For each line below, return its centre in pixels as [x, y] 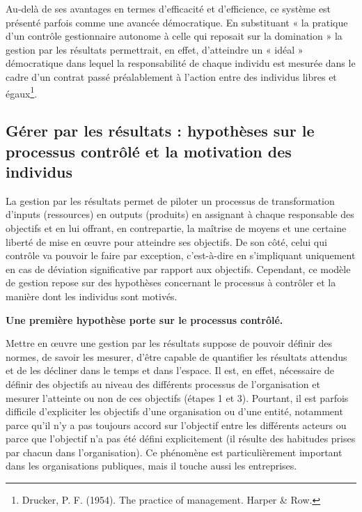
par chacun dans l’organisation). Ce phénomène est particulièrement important [174, 452]
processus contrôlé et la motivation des [149, 151]
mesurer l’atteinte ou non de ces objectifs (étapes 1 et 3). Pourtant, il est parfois [177, 397]
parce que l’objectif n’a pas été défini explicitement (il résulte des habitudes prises [181, 439]
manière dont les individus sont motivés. [92, 296]
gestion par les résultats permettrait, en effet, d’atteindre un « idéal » [155, 49]
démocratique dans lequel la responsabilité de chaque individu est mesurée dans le [181, 63]
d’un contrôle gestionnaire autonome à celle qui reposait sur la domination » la [174, 36]
